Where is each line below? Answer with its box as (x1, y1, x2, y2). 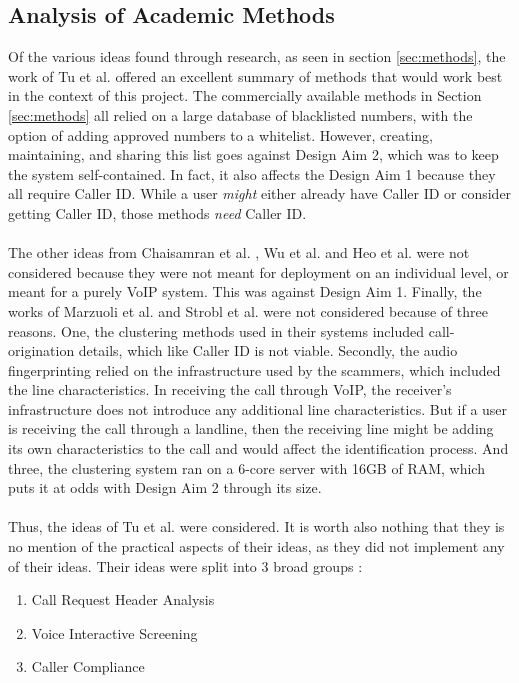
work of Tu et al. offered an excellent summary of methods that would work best (8, 65, 503, 86)
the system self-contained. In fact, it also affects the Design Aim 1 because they (8, 163, 496, 184)
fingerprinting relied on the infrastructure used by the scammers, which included (8, 359, 501, 380)
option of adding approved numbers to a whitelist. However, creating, (8, 124, 433, 145)
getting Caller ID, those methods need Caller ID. (8, 202, 307, 223)
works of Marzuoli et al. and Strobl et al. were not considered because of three (8, 300, 488, 321)
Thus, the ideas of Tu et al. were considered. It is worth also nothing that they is (8, 516, 505, 537)
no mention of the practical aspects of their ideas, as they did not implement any (8, 536, 505, 557)
